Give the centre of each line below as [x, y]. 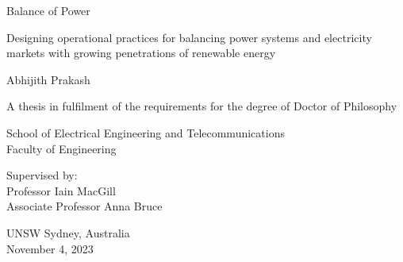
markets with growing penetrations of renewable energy [141, 53]
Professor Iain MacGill [61, 190]
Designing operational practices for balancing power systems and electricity [189, 37]
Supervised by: [42, 175]
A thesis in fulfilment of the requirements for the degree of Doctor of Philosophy [202, 106]
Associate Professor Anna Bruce [84, 206]
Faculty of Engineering [61, 148]
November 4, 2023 [50, 248]
